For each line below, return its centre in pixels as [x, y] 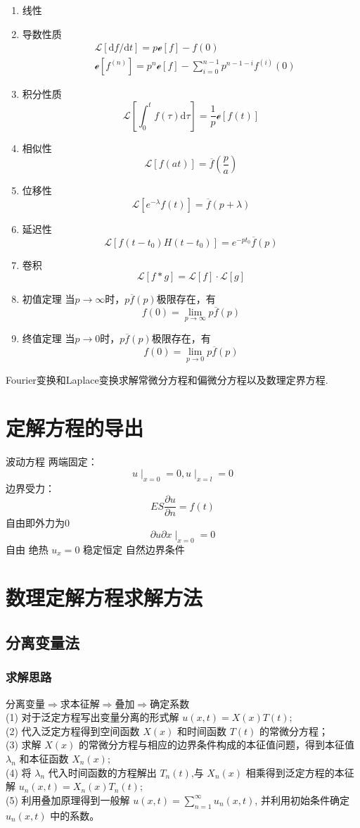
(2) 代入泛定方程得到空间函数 [73, 730]
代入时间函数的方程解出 [102, 772]
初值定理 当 [49, 299]
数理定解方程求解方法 [104, 597]
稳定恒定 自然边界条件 [134, 549]
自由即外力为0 [38, 523]
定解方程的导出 [75, 428]
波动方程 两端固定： [52, 462]
